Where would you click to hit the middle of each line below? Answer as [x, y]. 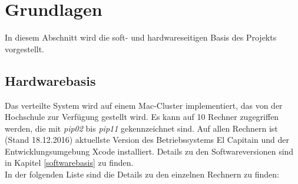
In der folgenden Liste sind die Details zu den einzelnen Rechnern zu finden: [142, 174]
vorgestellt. [25, 48]
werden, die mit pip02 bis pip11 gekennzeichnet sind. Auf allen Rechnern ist [141, 128]
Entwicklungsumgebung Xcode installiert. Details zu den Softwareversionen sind [149, 151]
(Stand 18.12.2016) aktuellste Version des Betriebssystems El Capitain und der [147, 140]
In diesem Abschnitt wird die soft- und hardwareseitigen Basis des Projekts [141, 37]
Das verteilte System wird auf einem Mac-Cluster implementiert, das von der [144, 105]
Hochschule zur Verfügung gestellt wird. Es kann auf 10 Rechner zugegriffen [142, 117]
